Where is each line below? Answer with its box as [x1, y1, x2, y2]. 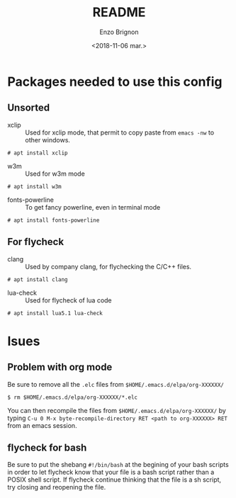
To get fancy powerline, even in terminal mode [25, 203, 161, 211]
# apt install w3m [7, 183, 62, 190]
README [92, 4, 146, 21]
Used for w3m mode [25, 169, 85, 178]
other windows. [25, 135, 71, 144]
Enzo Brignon [99, 28, 140, 36]
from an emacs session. [7, 421, 77, 429]
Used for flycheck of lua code [25, 295, 112, 305]
